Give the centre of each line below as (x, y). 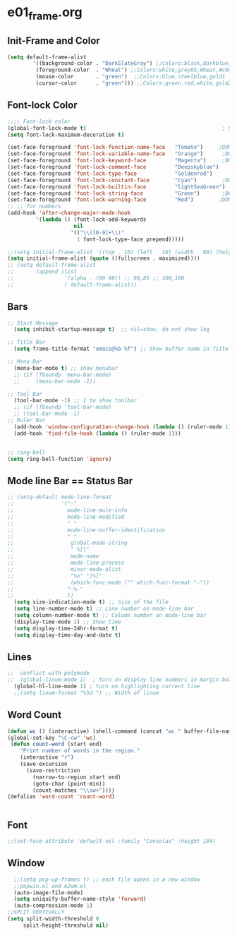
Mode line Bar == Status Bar (70, 481)
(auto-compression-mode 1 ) (53, 906)
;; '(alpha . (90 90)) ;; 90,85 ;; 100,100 (96, 278)
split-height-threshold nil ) (66, 925)
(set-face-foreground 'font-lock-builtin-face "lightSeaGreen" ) (116, 187)
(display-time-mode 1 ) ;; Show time (67, 622)
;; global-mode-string (68, 543)
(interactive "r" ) (47, 757)
